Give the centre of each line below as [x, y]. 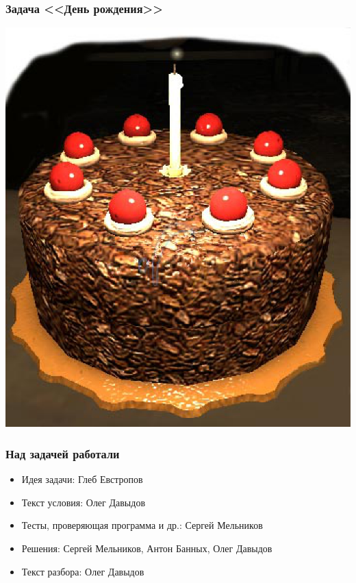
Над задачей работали [63, 453]
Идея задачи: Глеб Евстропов [82, 479]
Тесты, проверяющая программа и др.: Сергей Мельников [142, 525]
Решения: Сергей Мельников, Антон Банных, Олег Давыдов [147, 548]
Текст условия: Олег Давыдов [84, 502]
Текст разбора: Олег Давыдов [83, 571]
